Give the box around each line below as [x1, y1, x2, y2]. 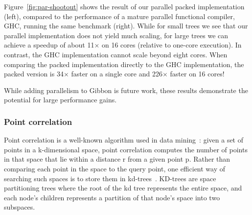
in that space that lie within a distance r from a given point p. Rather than [4, 154, 230, 164]
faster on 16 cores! [170, 69, 225, 79]
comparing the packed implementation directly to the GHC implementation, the [4, 59, 244, 69]
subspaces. [4, 202, 35, 212]
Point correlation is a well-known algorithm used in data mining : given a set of [4, 135, 244, 145]
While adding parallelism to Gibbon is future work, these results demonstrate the [4, 85, 248, 95]
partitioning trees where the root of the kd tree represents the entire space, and [4, 183, 242, 193]
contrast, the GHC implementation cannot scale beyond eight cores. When [4, 49, 228, 59]
